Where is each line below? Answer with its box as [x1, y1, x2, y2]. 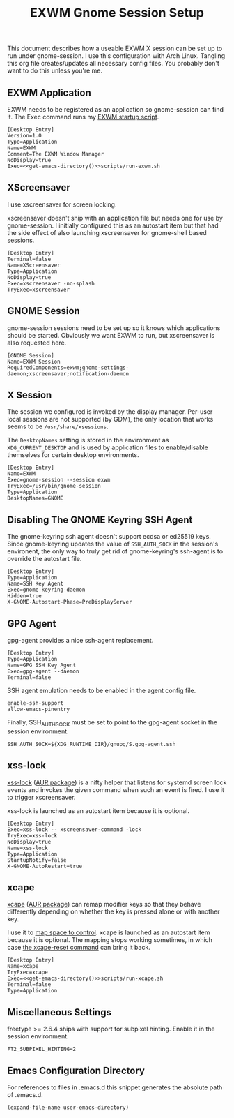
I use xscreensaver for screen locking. [7, 200, 117, 209]
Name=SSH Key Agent [7, 581, 64, 588]
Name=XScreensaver [7, 262, 61, 269]
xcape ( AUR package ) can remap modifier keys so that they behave [7, 900, 201, 909]
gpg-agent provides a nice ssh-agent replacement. [7, 636, 154, 645]
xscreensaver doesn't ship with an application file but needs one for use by [7, 214, 223, 222]
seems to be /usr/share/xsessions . [7, 422, 109, 431]
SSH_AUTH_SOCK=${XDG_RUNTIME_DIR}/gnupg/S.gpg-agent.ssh [7, 740, 176, 747]
